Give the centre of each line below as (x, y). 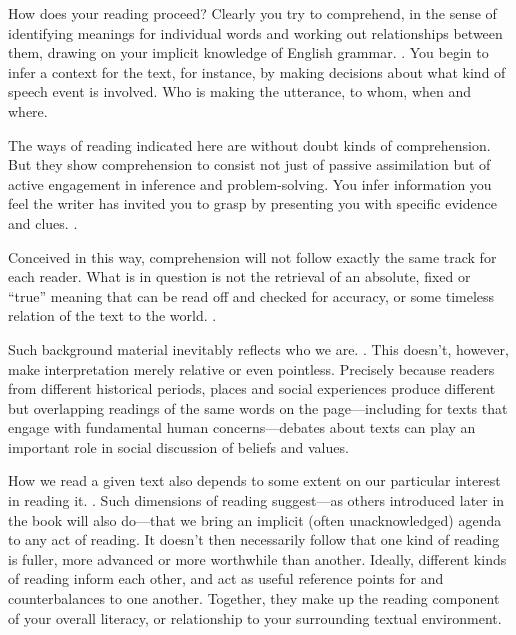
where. (28, 110)
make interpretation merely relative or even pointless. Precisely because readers (251, 368)
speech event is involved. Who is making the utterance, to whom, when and (240, 91)
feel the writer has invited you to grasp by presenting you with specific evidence (252, 203)
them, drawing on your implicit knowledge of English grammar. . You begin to (248, 52)
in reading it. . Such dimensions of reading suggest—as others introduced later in (256, 500)
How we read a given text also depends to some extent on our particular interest (254, 480)
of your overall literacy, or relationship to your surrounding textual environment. (255, 617)
